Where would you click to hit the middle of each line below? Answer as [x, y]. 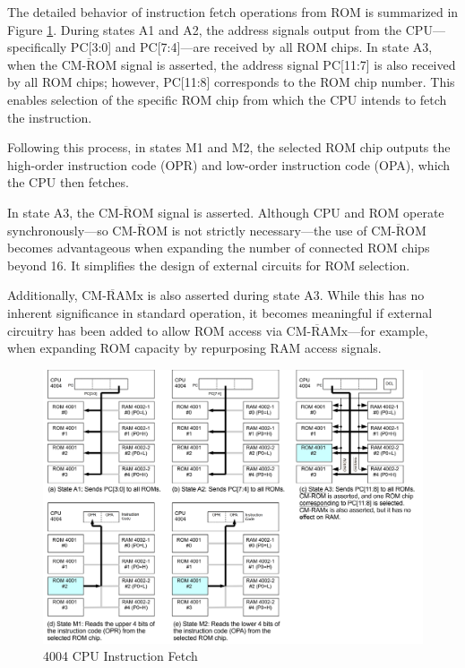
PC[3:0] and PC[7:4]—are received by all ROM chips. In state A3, [251, 47]
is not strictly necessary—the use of [269, 230]
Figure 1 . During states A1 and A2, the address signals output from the [205, 29]
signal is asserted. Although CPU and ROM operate [301, 212]
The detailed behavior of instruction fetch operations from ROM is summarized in [233, 12]
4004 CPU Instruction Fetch [121, 656]
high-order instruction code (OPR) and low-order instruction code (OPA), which [229, 164]
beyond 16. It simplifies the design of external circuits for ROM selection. [209, 265]
